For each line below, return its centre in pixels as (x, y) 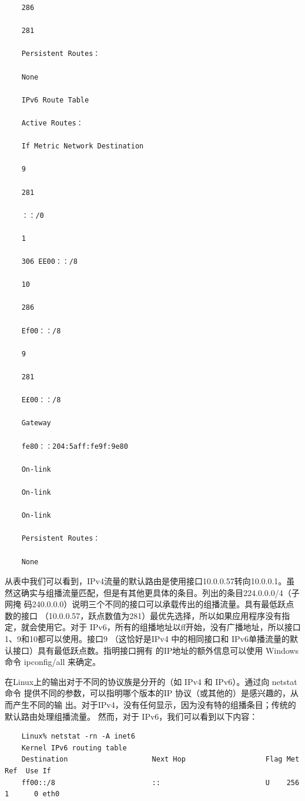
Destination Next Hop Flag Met (160, 759)
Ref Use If (28, 771)
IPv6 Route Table (55, 100)
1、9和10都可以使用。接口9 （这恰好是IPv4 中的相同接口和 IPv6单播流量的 (147, 639)
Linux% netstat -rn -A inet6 (78, 737)
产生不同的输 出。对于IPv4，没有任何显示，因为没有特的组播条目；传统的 (154, 705)
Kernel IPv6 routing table (74, 748)
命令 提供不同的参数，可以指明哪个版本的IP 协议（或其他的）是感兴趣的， (148, 693)
